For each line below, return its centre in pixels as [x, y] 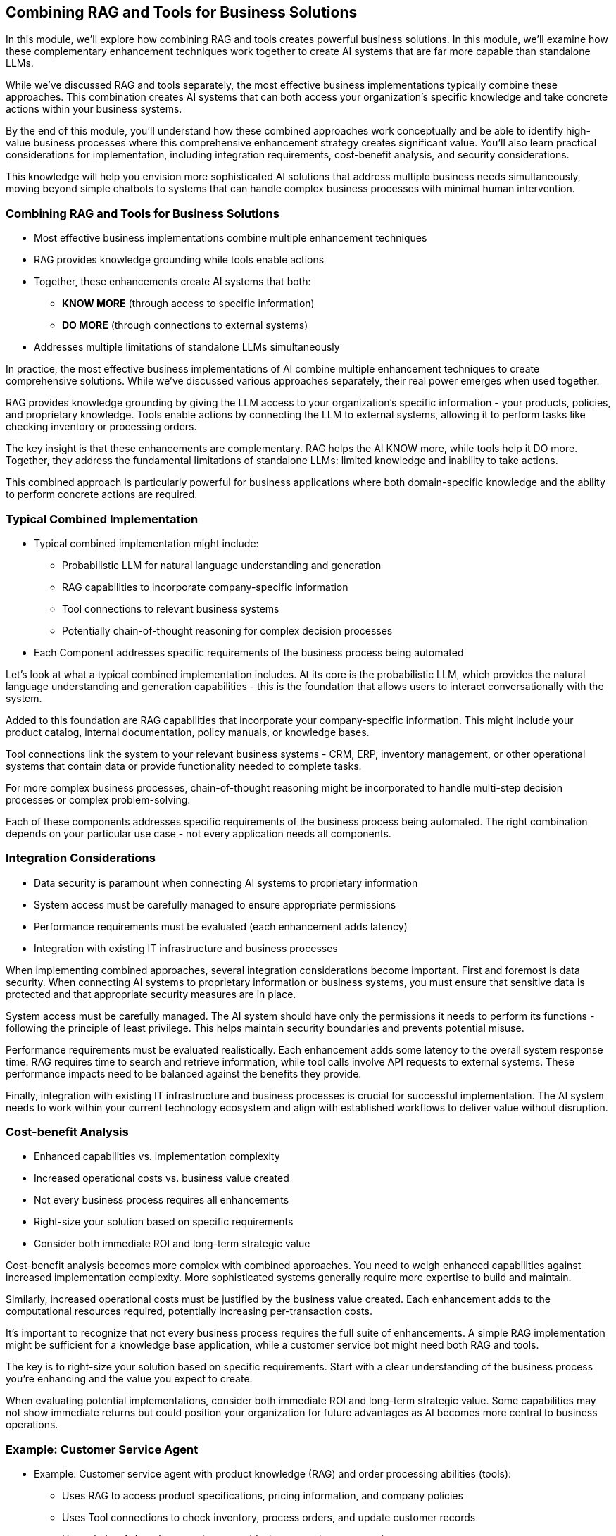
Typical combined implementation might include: [146, 543]
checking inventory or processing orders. [101, 427]
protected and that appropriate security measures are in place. [151, 994]
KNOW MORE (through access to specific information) [188, 304]
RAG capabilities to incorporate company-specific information [205, 587]
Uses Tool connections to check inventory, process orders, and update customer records [269, 1518]
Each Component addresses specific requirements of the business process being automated [249, 652]
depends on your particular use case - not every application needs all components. [199, 833]
